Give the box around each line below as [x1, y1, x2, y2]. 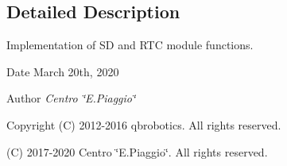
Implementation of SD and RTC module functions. [6, 37, 254, 53]
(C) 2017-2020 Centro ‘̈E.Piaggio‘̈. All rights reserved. [6, 143, 268, 160]
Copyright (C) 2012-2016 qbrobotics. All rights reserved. [6, 116, 281, 133]
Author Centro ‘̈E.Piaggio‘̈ [6, 90, 136, 106]
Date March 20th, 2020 [6, 63, 119, 79]
